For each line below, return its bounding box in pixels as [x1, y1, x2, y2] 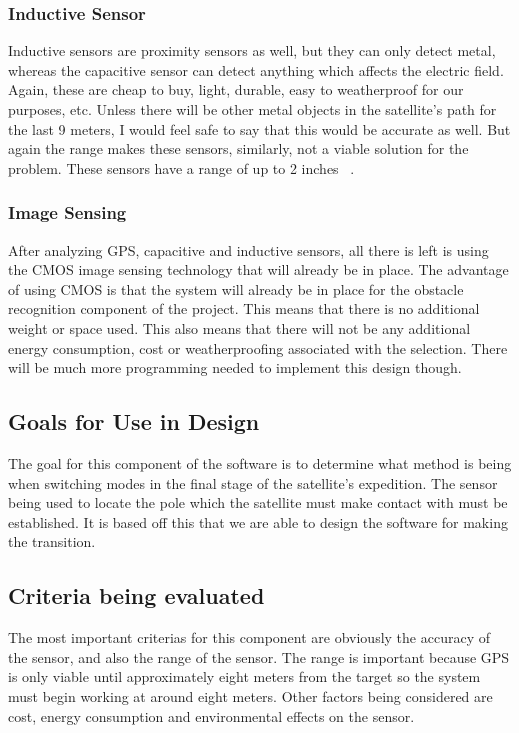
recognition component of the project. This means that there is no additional [8, 298, 480, 319]
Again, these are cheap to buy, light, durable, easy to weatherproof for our [8, 79, 464, 100]
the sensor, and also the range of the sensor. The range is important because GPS [8, 646, 510, 667]
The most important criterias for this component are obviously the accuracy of [8, 627, 490, 648]
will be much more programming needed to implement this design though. [8, 357, 462, 378]
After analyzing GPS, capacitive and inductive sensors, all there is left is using [8, 239, 489, 260]
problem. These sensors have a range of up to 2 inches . [8, 157, 355, 178]
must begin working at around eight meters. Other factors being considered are [8, 685, 493, 706]
